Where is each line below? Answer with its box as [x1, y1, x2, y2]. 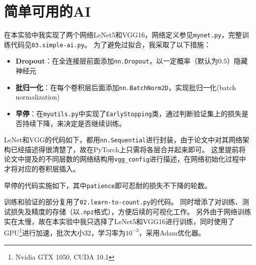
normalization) [15, 92, 60, 102]
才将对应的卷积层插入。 [4, 164, 80, 174]
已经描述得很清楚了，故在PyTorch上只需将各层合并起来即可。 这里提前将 [10, 144, 246, 154]
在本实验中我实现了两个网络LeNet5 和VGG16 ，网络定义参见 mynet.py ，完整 [4, 30, 242, 40]
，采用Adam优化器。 [139, 227, 205, 237]
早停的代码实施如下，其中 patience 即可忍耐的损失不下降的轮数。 [4, 180, 212, 190]
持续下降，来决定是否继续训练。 [22, 118, 126, 128]
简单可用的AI [4, 1, 91, 21]
